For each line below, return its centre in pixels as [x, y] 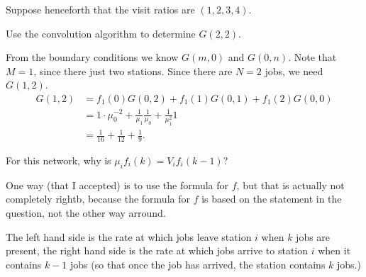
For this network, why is [59, 160]
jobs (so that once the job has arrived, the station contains [198, 264]
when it [334, 250]
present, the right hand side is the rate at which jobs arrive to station [157, 250]
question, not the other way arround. [86, 213]
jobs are [313, 236]
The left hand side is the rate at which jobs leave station [129, 236]
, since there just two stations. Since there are [133, 70]
